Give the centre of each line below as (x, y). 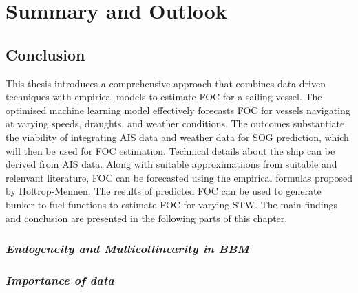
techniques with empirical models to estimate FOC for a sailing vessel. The (164, 97)
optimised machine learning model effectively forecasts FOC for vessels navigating (178, 110)
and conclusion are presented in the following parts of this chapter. (147, 218)
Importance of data (60, 280)
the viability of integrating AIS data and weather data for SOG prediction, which (177, 137)
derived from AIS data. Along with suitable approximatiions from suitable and (171, 164)
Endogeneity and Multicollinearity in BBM (127, 249)
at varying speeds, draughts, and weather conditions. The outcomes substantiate (175, 123)
